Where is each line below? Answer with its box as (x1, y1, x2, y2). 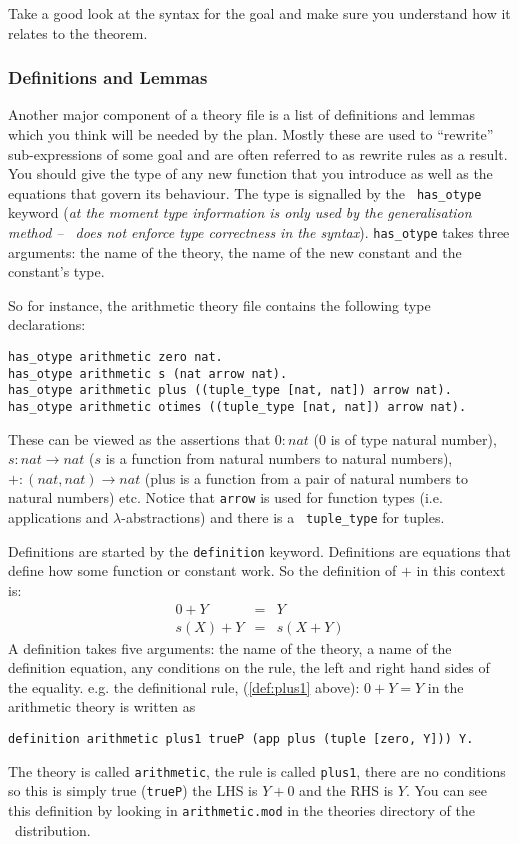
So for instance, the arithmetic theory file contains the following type (8, 294, 431, 315)
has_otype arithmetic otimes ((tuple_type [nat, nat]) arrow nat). (8, 400, 467, 415)
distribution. (14, 819, 91, 840)
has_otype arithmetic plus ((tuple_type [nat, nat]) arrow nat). (8, 383, 452, 398)
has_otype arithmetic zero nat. (8, 350, 223, 365)
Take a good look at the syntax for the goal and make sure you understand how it (8, 3, 511, 23)
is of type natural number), (330, 428, 497, 449)
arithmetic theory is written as (8, 696, 196, 717)
